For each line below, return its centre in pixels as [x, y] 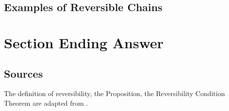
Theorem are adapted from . [46, 103]
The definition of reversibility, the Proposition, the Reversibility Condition [114, 93]
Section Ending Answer [84, 42]
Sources [24, 73]
